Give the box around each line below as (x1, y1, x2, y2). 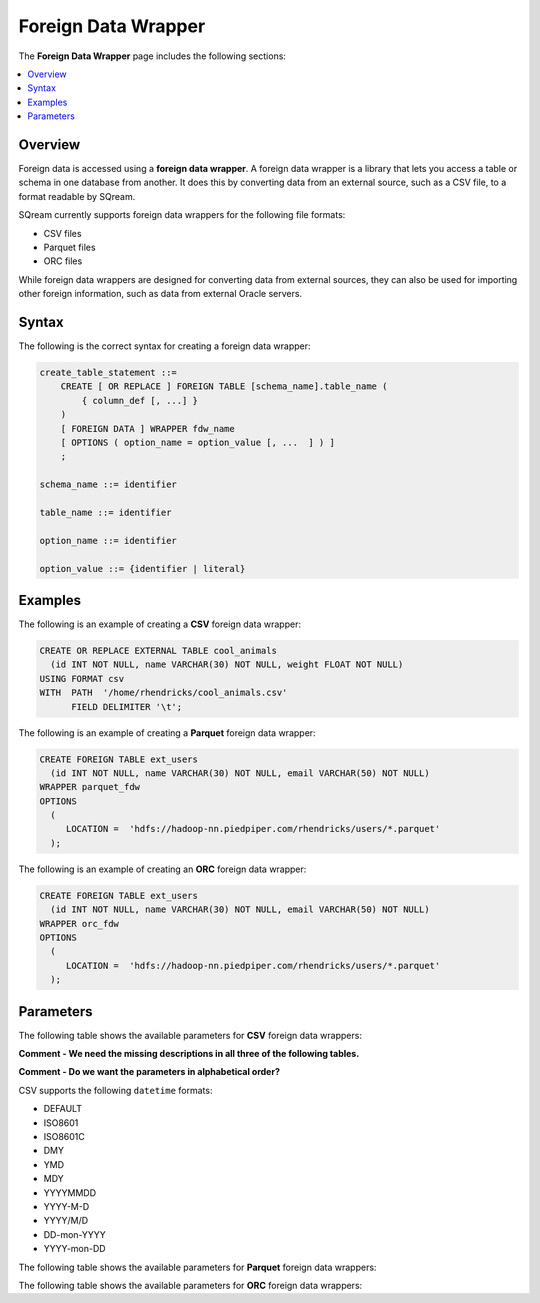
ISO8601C (43, 1131, 85, 1143)
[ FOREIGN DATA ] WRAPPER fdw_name (60, 423, 235, 434)
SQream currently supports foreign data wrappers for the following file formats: (18, 209, 346, 221)
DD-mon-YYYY (43, 1228, 106, 1240)
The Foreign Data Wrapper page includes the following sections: (18, 50, 287, 62)
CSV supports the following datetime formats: (18, 1084, 213, 1096)
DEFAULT (43, 1103, 82, 1115)
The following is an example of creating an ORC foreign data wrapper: (18, 863, 307, 875)
